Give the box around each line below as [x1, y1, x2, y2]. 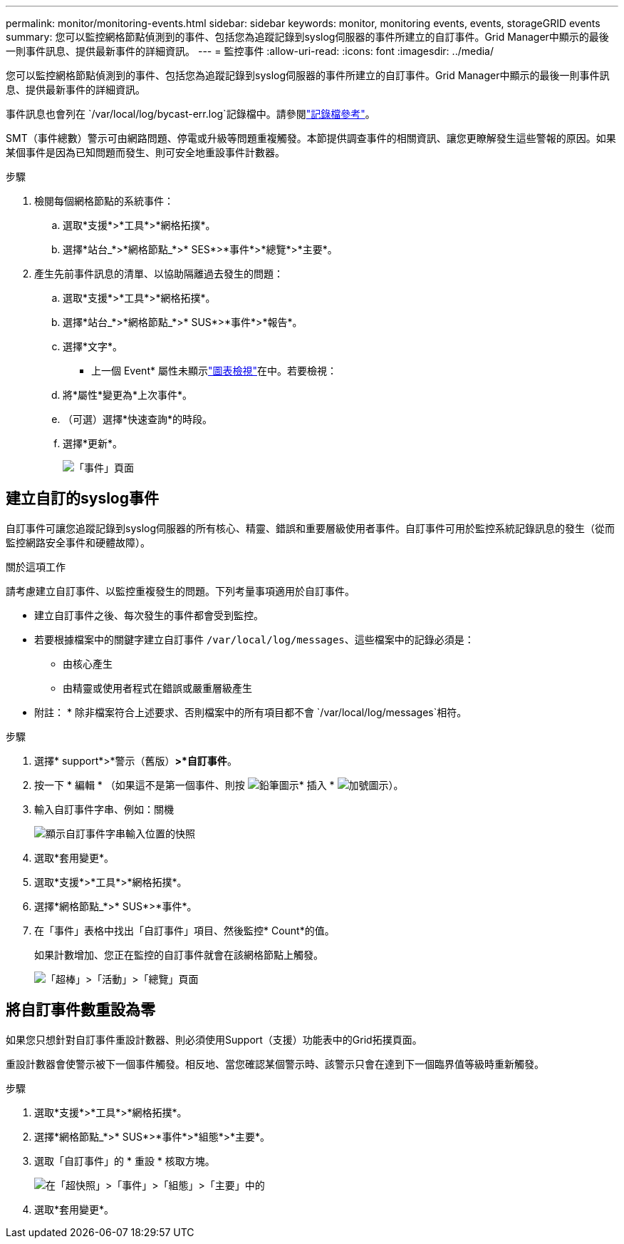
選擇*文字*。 [63, 340, 123, 352]
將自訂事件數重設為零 [6, 1001, 155, 1019]
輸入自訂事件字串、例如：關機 [34, 802, 174, 815]
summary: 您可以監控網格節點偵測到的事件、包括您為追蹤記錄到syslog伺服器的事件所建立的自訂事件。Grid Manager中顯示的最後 [6, 31, 609, 43]
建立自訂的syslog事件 [6, 489, 160, 508]
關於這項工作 [6, 560, 66, 573]
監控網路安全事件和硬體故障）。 [6, 536, 150, 549]
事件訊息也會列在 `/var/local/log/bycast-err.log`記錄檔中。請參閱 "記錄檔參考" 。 [6, 108, 375, 120]
